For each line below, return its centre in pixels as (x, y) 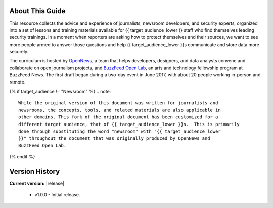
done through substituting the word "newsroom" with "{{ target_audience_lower (120, 131)
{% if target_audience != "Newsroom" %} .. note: (60, 92)
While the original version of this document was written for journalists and (118, 103)
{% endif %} (22, 157)
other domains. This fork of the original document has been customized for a (118, 117)
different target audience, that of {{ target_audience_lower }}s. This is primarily (129, 124)
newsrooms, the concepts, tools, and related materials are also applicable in (120, 110)
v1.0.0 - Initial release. (57, 195)
